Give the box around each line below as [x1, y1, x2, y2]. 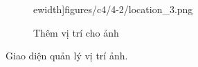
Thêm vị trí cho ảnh [33, 25, 119, 39]
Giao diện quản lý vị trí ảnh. [6, 48, 128, 63]
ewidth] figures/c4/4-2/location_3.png [33, 2, 193, 16]
